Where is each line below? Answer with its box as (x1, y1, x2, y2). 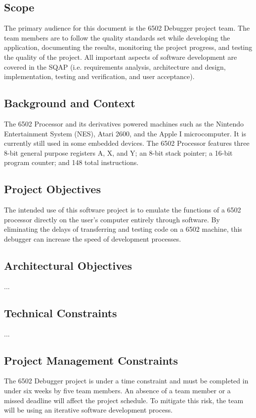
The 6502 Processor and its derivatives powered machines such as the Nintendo (4, 118, 244, 128)
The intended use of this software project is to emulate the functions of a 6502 (4, 205, 241, 215)
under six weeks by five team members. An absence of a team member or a (4, 385, 231, 395)
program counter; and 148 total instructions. (4, 157, 139, 167)
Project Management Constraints (4, 352, 178, 368)
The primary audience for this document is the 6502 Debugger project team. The (4, 23, 250, 33)
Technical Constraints (4, 305, 117, 320)
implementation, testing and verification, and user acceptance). (4, 71, 195, 82)
